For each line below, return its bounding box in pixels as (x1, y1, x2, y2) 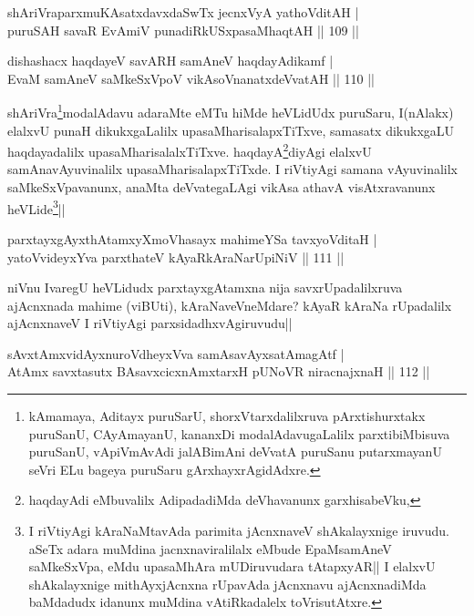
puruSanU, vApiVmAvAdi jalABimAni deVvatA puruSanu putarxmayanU (28, 442, 442, 461)
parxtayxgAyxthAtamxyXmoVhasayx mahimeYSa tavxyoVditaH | (7, 229, 377, 248)
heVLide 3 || (7, 196, 66, 218)
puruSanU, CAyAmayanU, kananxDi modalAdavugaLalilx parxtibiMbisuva (28, 424, 450, 443)
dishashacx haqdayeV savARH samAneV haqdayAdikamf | (7, 51, 334, 70)
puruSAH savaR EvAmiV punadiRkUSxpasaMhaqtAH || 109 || (7, 20, 359, 39)
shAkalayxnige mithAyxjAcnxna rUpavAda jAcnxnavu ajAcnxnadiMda (28, 574, 427, 593)
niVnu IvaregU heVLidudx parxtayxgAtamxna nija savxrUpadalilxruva (7, 278, 403, 297)
